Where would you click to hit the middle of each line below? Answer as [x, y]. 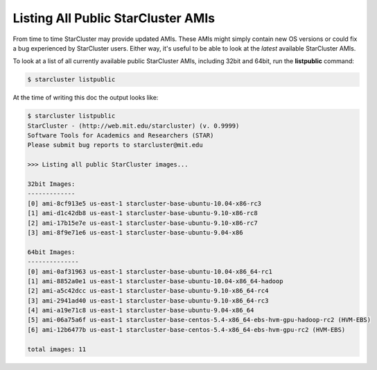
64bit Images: [51, 252]
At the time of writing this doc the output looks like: [86, 98]
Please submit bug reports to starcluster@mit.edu [115, 145]
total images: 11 [57, 349]
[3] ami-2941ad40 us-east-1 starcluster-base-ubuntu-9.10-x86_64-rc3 [148, 301]
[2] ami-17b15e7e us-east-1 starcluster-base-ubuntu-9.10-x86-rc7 [142, 223]
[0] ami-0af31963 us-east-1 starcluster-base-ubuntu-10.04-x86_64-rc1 [150, 271]
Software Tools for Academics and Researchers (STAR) [121, 136]
